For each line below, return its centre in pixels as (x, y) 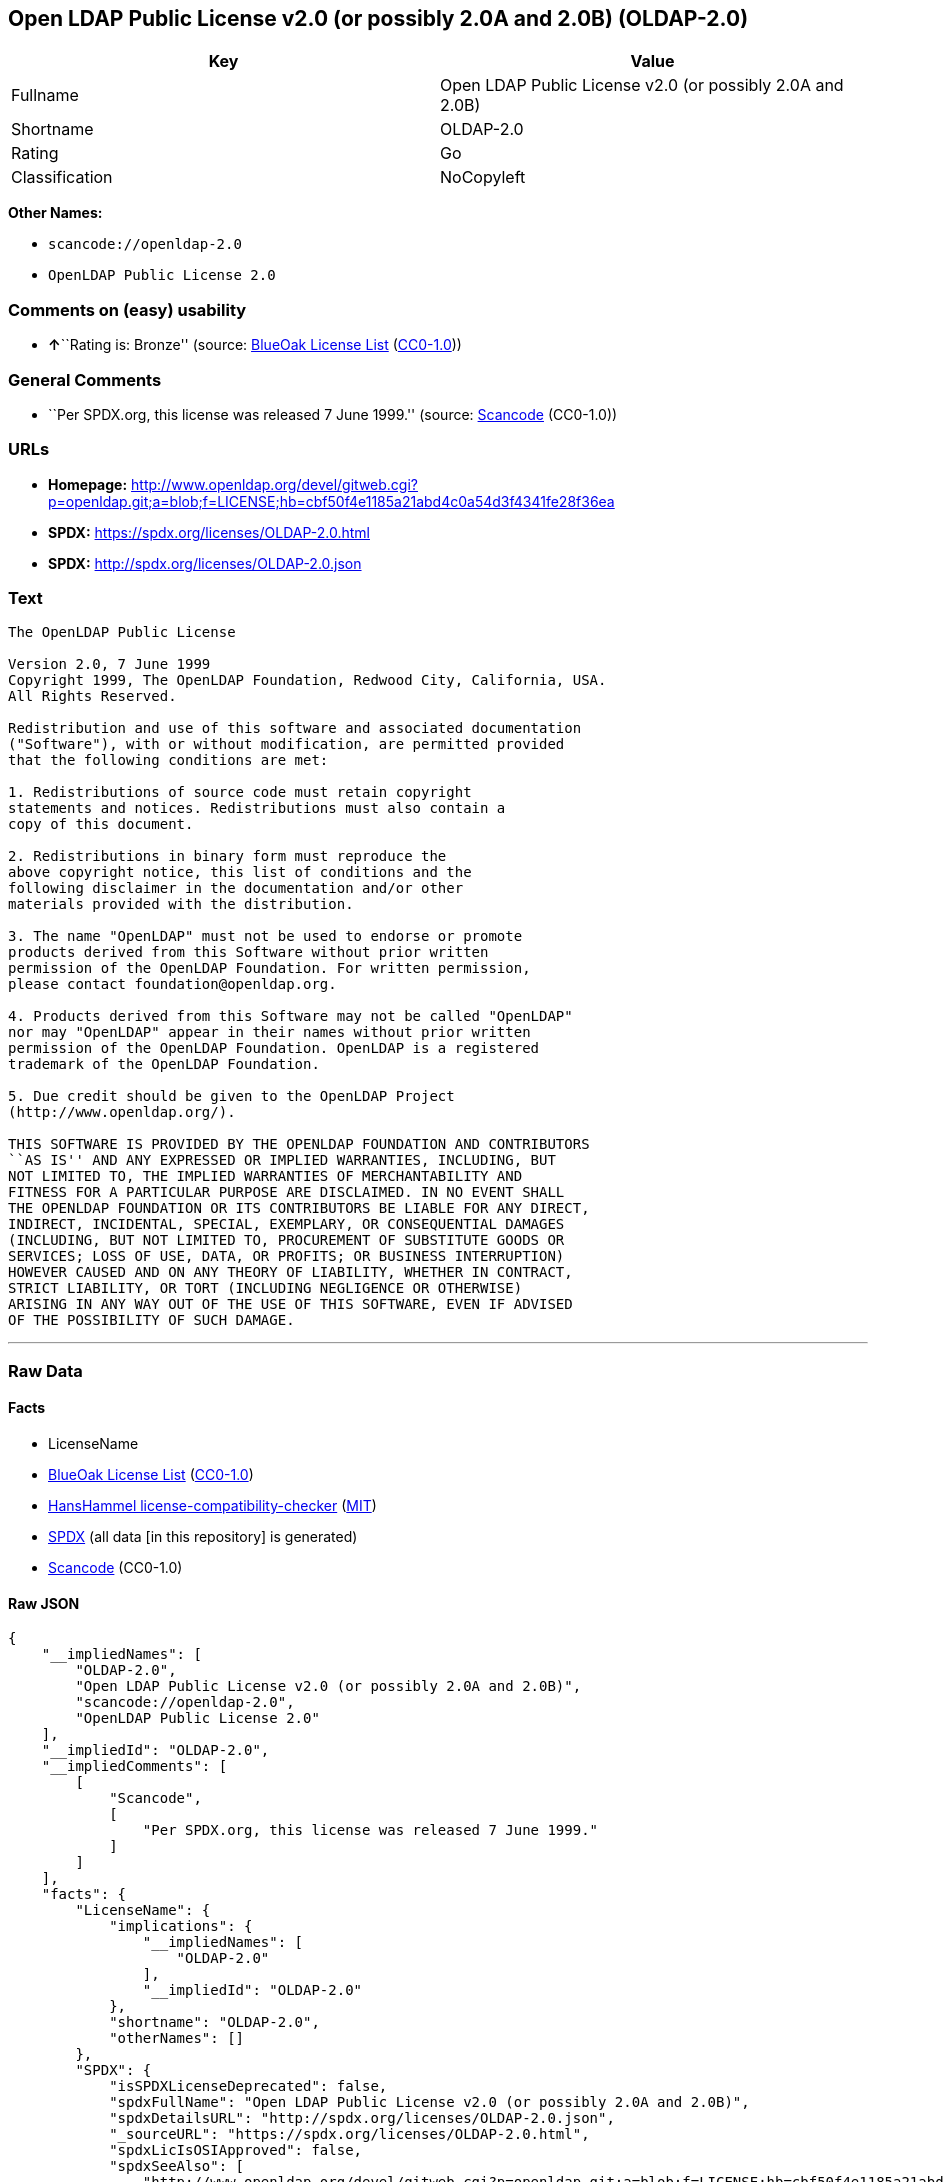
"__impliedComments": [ (134, 1766)
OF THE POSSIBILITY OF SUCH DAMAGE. (151, 1320)
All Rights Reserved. (92, 696)
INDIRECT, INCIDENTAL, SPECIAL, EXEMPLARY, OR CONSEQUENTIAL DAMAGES (286, 1224)
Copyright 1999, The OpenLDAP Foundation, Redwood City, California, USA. (307, 680)
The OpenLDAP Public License (122, 632)
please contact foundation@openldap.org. (172, 984)
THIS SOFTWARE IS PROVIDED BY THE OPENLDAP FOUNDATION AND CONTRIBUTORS (299, 1144)
